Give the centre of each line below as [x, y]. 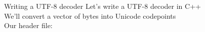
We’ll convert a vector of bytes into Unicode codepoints [90, 16]
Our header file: [28, 25]
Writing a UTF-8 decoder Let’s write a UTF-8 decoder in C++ [102, 6]
